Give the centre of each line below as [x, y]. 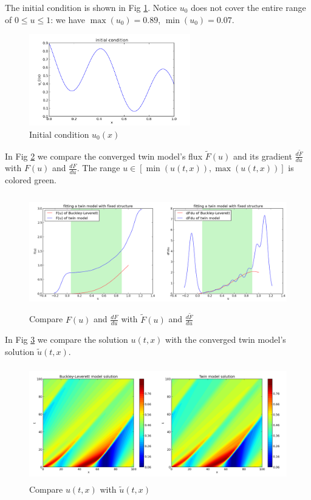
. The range [98, 168]
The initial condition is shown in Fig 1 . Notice [91, 7]
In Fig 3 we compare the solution [67, 340]
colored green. [31, 180]
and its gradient [262, 156]
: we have [68, 19]
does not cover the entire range [248, 7]
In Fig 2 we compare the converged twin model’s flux [104, 156]
